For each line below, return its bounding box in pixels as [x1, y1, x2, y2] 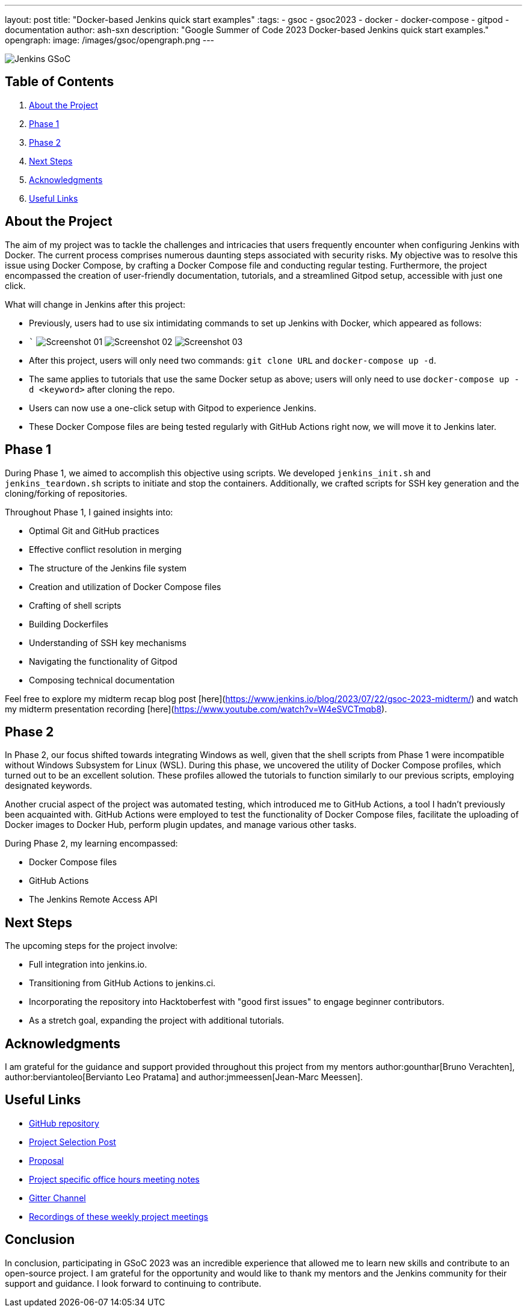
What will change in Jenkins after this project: [5, 299, 185, 309]
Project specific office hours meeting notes [29, 1174, 200, 1184]
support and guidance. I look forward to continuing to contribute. [5, 1278, 262, 1289]
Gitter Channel [29, 1192, 86, 1203]
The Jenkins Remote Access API [29, 894, 158, 905]
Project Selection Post [29, 1136, 116, 1147]
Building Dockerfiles [29, 618, 109, 629]
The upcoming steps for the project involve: [5, 940, 178, 951]
